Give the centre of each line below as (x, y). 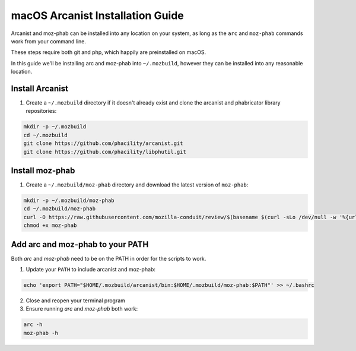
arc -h (33, 325)
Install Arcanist (39, 88)
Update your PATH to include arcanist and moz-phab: (90, 270)
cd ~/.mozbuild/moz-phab (60, 209)
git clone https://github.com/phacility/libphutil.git (105, 152)
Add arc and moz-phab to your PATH (80, 244)
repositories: (41, 111)
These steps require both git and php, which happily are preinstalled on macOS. (109, 52)
